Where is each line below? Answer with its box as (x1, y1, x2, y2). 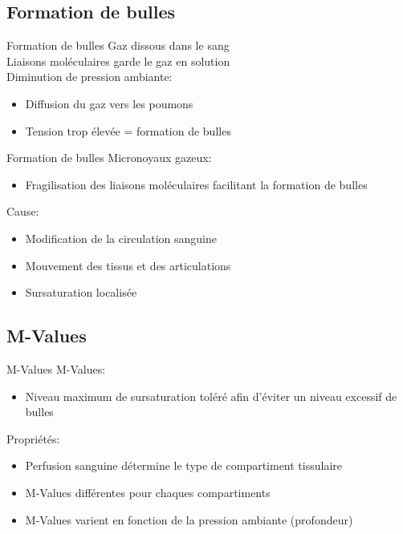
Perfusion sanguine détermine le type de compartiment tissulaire (25, 457, 343, 474)
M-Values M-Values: (6, 360, 106, 377)
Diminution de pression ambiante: (6, 68, 173, 85)
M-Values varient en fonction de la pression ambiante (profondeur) (25, 511, 353, 528)
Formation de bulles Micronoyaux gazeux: (6, 149, 212, 166)
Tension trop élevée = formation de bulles (25, 122, 231, 139)
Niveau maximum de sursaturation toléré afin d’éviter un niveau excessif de (25, 387, 397, 404)
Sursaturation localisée (25, 284, 137, 301)
